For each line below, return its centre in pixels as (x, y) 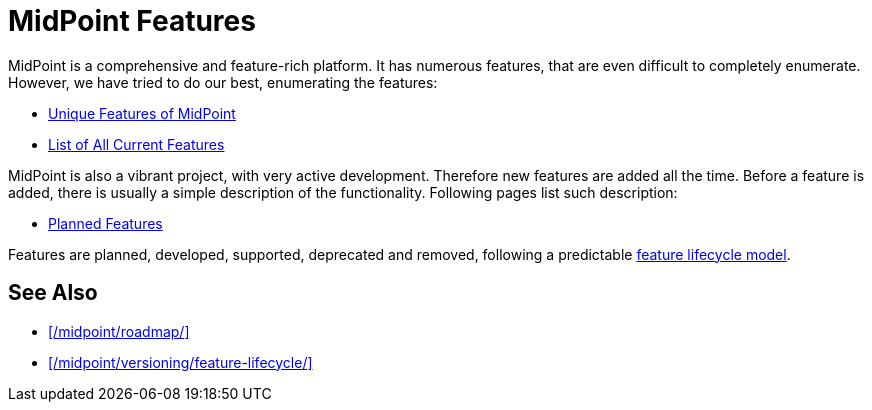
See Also (53, 293)
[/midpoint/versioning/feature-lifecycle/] (180, 362)
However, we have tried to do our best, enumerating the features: (223, 82)
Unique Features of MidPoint (142, 113)
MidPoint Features (132, 21)
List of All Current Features (136, 144)
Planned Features (105, 223)
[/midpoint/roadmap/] (119, 331)
